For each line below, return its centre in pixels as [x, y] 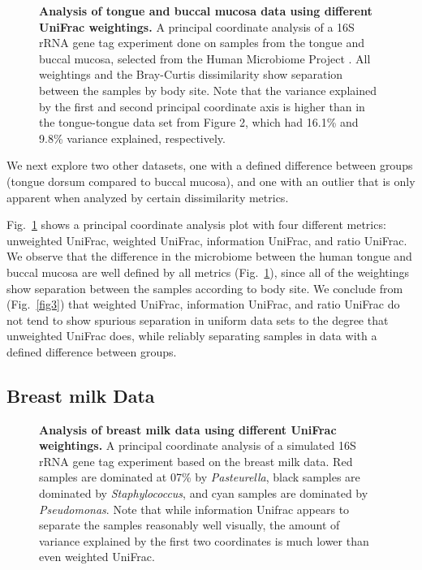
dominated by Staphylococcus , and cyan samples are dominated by [204, 493]
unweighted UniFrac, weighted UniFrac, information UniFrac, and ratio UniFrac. [207, 240]
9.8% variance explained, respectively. [132, 138]
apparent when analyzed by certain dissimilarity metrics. [148, 197]
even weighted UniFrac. [97, 557]
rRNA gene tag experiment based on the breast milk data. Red [196, 461]
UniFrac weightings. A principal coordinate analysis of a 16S [197, 26]
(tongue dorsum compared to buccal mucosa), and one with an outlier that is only [211, 181]
